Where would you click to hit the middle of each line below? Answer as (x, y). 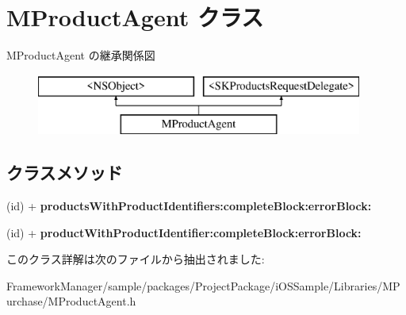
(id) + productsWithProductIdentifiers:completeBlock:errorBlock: (189, 206)
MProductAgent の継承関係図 (81, 55)
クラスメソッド (65, 173)
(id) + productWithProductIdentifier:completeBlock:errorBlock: (184, 232)
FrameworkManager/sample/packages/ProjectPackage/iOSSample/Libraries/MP (203, 285)
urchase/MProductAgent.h (71, 301)
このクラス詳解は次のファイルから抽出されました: (136, 259)
